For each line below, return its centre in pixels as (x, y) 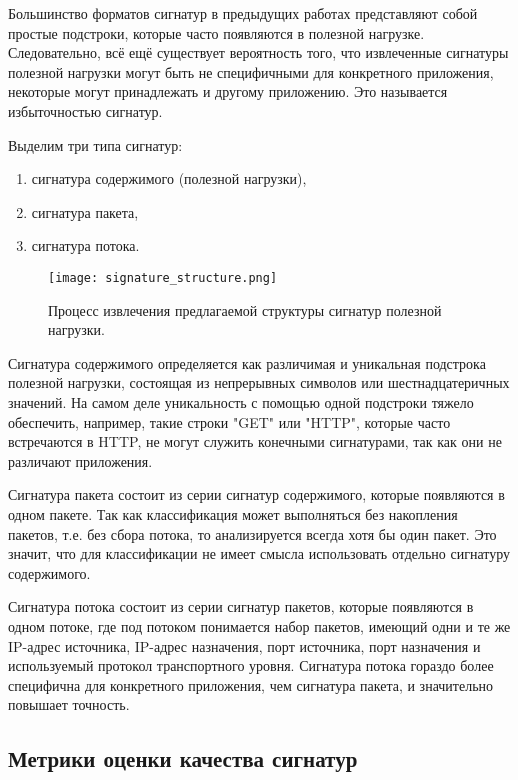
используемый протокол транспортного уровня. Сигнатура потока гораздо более (251, 665)
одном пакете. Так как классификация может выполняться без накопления (233, 513)
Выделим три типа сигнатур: (95, 144)
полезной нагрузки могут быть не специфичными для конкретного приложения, (251, 71)
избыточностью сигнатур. (85, 110)
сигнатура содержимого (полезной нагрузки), (169, 178)
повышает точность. (69, 704)
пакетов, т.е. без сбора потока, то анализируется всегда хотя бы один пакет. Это (252, 533)
